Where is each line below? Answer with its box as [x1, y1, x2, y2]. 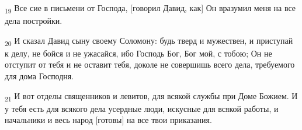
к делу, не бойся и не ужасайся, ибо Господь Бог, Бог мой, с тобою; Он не [5, 47, 272, 59]
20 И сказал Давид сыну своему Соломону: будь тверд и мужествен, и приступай [5, 34, 293, 48]
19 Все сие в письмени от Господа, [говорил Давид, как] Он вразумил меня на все [5, 2, 296, 15]
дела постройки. [5, 15, 63, 27]
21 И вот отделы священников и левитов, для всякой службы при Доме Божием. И [5, 89, 298, 103]
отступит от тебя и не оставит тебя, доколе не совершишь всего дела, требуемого [5, 58, 295, 71]
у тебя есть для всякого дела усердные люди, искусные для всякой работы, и [5, 102, 279, 114]
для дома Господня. [5, 70, 74, 82]
